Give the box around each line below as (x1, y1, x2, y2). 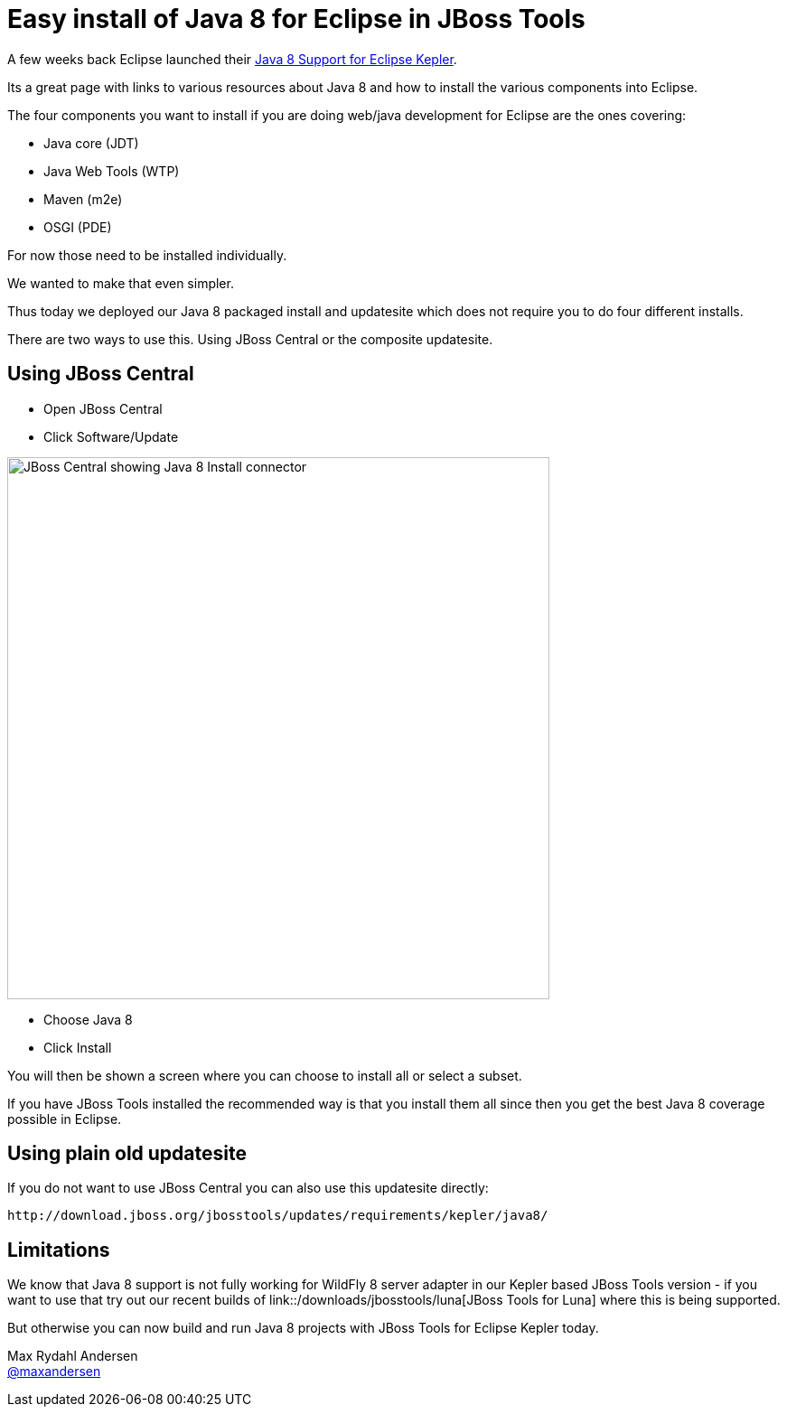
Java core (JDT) (43, 135, 139, 151)
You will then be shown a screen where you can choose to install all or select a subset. (7, 1067, 522, 1083)
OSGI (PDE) (43, 219, 112, 235)
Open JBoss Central (43, 400, 163, 417)
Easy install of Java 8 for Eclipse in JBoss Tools (7, 4, 586, 34)
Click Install (43, 1039, 112, 1055)
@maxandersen (7, 1363, 101, 1380)
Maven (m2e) (43, 191, 123, 207)
